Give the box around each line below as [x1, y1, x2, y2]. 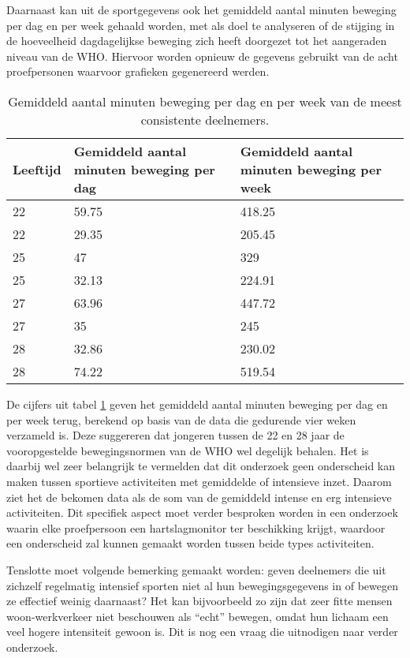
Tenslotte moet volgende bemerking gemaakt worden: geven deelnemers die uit [6, 561, 386, 578]
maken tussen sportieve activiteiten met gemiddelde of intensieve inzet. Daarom [6, 473, 392, 489]
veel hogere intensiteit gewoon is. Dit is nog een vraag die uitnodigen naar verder [6, 623, 398, 640]
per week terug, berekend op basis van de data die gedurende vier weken [6, 411, 356, 428]
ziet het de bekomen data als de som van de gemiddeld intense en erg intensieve [6, 488, 392, 505]
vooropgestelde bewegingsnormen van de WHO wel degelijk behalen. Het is [6, 442, 369, 458]
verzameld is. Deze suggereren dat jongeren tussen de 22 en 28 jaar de [6, 427, 345, 443]
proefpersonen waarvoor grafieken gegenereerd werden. [6, 63, 270, 80]
